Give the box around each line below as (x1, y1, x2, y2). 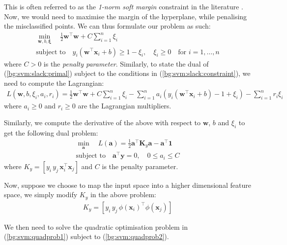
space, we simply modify (4, 189, 78, 200)
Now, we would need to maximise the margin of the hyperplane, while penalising (4, 11, 247, 21)
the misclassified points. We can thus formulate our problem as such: (4, 21, 211, 31)
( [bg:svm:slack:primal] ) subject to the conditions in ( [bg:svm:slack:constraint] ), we (4, 68, 251, 78)
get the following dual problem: (4, 127, 98, 138)
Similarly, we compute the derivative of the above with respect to (4, 117, 201, 127)
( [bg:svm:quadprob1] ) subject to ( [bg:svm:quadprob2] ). (4, 231, 169, 242)
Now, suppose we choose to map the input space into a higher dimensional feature (4, 179, 251, 190)
